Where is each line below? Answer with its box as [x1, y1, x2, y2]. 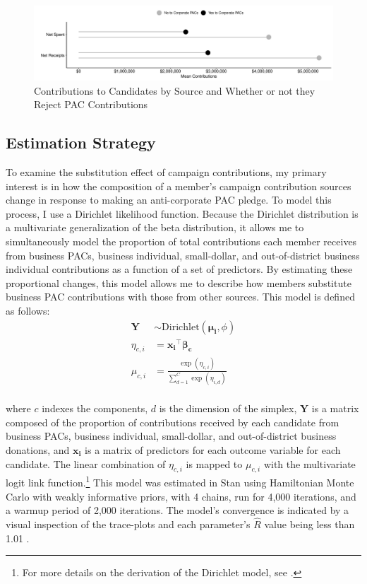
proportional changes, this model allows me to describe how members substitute [6, 275, 351, 290]
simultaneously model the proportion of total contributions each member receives [6, 233, 357, 248]
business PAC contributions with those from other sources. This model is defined [6, 289, 355, 304]
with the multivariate [263, 456, 356, 471]
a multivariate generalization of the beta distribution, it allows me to [6, 220, 304, 235]
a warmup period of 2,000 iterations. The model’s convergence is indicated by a [6, 503, 349, 518]
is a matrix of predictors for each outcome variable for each [85, 442, 341, 457]
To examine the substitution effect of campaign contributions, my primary [6, 164, 327, 179]
